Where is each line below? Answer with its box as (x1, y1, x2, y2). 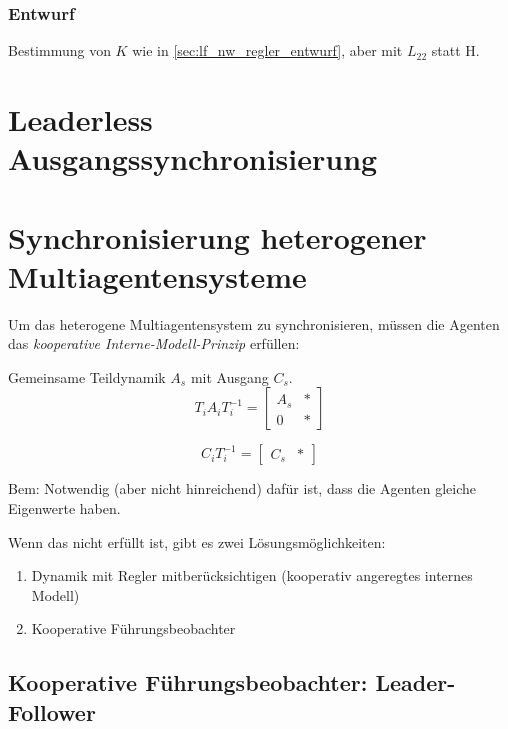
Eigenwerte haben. (8, 498, 121, 519)
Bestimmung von (8, 40, 111, 61)
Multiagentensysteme (8, 255, 307, 296)
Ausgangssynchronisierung (8, 138, 378, 179)
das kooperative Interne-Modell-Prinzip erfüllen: (8, 333, 300, 354)
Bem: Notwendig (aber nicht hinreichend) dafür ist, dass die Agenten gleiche (8, 478, 476, 499)
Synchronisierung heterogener (8, 216, 427, 257)
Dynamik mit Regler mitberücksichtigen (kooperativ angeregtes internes (31, 565, 473, 586)
